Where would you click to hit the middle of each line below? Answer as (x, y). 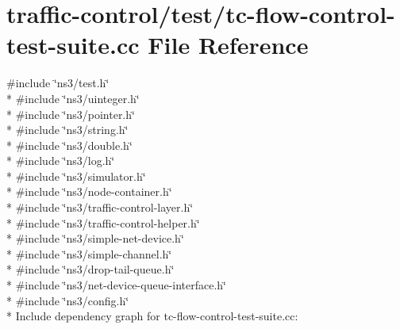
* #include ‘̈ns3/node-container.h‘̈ (89, 191)
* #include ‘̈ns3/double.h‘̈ (69, 145)
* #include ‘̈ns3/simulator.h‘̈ (76, 176)
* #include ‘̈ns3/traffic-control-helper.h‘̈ (103, 222)
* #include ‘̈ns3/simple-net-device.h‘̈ (95, 238)
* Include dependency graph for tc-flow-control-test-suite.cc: (152, 316)
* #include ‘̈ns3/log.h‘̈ (61, 161)
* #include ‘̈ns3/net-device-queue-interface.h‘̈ (117, 285)
